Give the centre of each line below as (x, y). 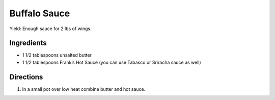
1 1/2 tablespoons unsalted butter (57, 55)
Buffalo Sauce (40, 13)
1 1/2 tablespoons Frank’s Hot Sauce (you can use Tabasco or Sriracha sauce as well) (112, 62)
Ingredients (28, 43)
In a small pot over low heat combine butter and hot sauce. (84, 89)
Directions (26, 77)
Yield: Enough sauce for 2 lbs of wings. (50, 29)
